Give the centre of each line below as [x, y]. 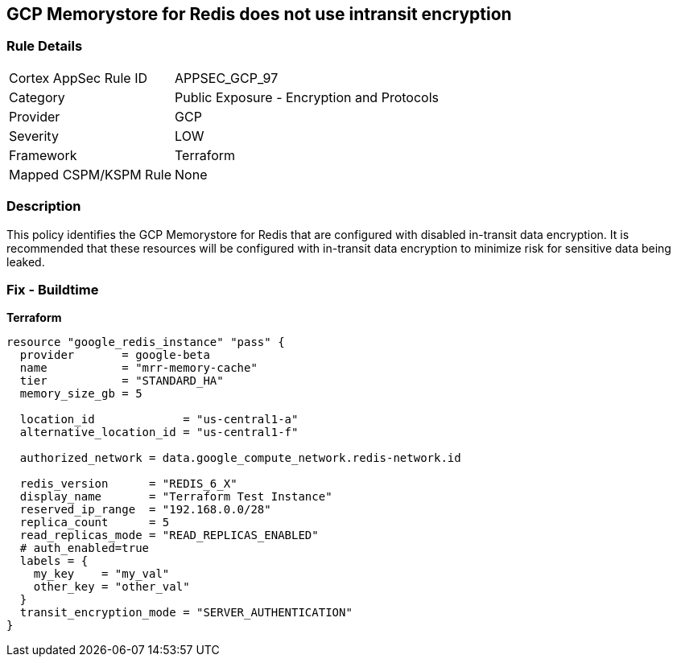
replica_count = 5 [95, 523]
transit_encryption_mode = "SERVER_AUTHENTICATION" [186, 613]
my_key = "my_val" [101, 574]
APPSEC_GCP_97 [227, 78]
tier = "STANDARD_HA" [122, 381]
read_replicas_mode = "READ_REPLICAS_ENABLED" [169, 535]
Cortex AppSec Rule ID [78, 78]
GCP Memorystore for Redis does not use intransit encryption [259, 14]
